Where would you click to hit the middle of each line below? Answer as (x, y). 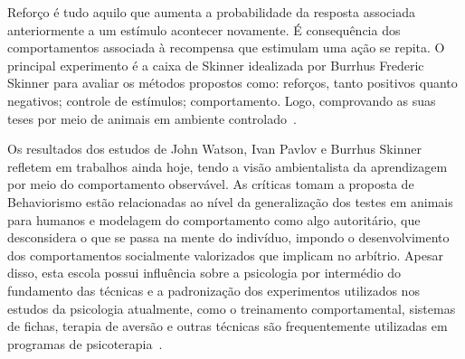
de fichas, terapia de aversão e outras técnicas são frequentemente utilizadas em (228, 326)
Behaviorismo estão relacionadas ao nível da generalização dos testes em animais (230, 201)
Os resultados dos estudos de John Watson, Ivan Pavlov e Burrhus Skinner (214, 149)
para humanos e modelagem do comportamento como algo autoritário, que (214, 219)
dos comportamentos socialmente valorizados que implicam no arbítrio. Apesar (226, 255)
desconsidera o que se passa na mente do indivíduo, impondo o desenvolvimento (228, 237)
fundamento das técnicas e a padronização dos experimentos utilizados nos (214, 290)
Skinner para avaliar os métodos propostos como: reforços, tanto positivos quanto (232, 83)
